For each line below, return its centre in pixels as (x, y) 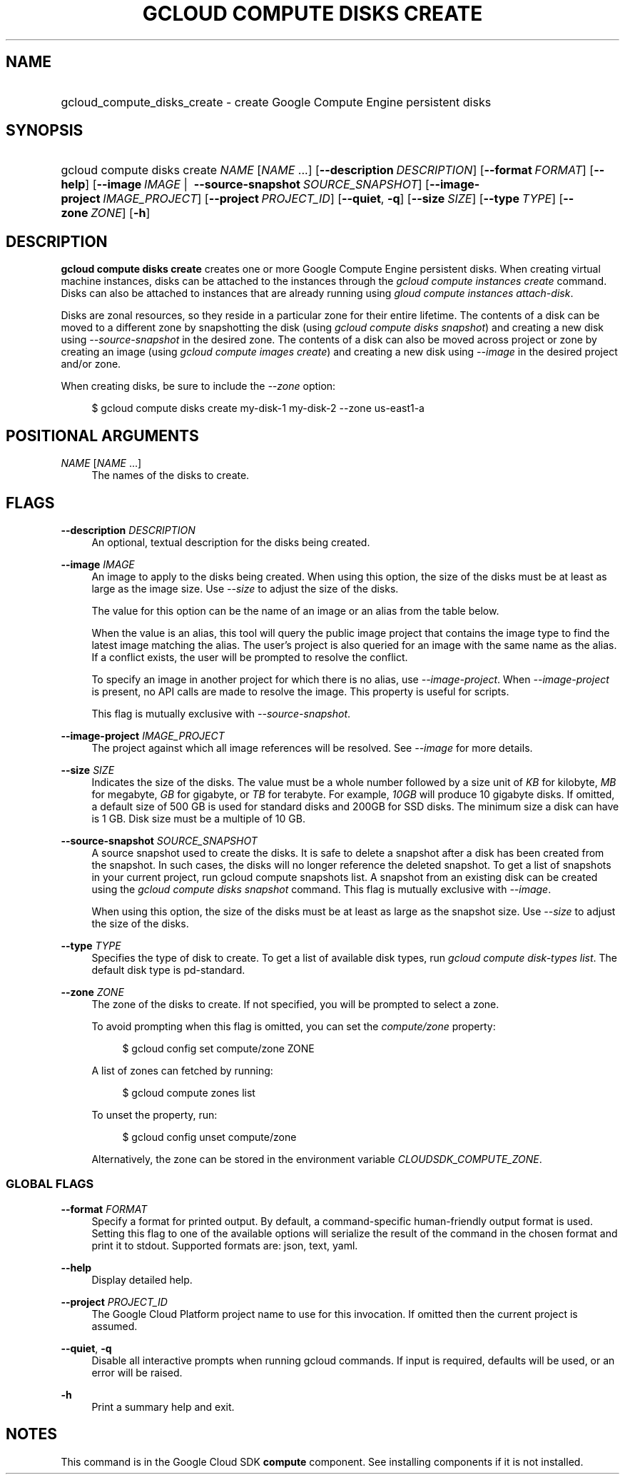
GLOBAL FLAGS (50, 1184)
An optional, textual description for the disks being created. (231, 542)
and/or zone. (91, 364)
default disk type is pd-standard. (168, 970)
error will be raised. (137, 1372)
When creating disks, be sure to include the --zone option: (198, 386)
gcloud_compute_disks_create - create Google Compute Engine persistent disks (276, 102)
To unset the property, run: (154, 1114)
